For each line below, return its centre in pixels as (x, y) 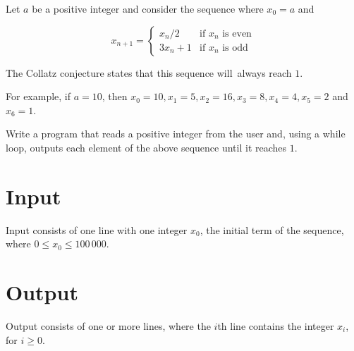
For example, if (38, 96)
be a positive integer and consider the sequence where (148, 8)
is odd (235, 48)
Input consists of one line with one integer (97, 229)
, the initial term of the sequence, (272, 229)
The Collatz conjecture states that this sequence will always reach (149, 72)
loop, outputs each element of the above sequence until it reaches (146, 147)
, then (115, 96)
